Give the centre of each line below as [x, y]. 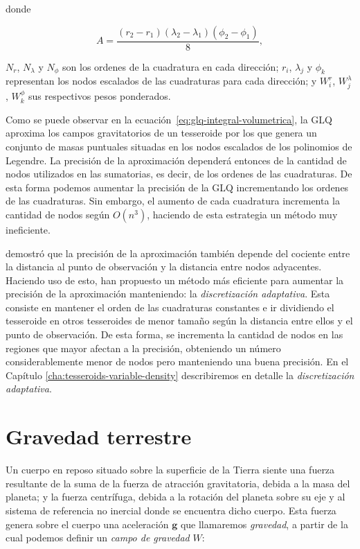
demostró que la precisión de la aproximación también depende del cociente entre [178, 253]
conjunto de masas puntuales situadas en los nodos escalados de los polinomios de [179, 146]
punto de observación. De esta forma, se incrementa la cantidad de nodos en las [174, 334]
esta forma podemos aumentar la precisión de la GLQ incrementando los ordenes [177, 187]
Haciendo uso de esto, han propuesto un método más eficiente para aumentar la [175, 280]
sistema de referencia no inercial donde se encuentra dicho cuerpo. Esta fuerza [171, 510]
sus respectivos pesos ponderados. [100, 96]
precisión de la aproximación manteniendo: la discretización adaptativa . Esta [168, 294]
